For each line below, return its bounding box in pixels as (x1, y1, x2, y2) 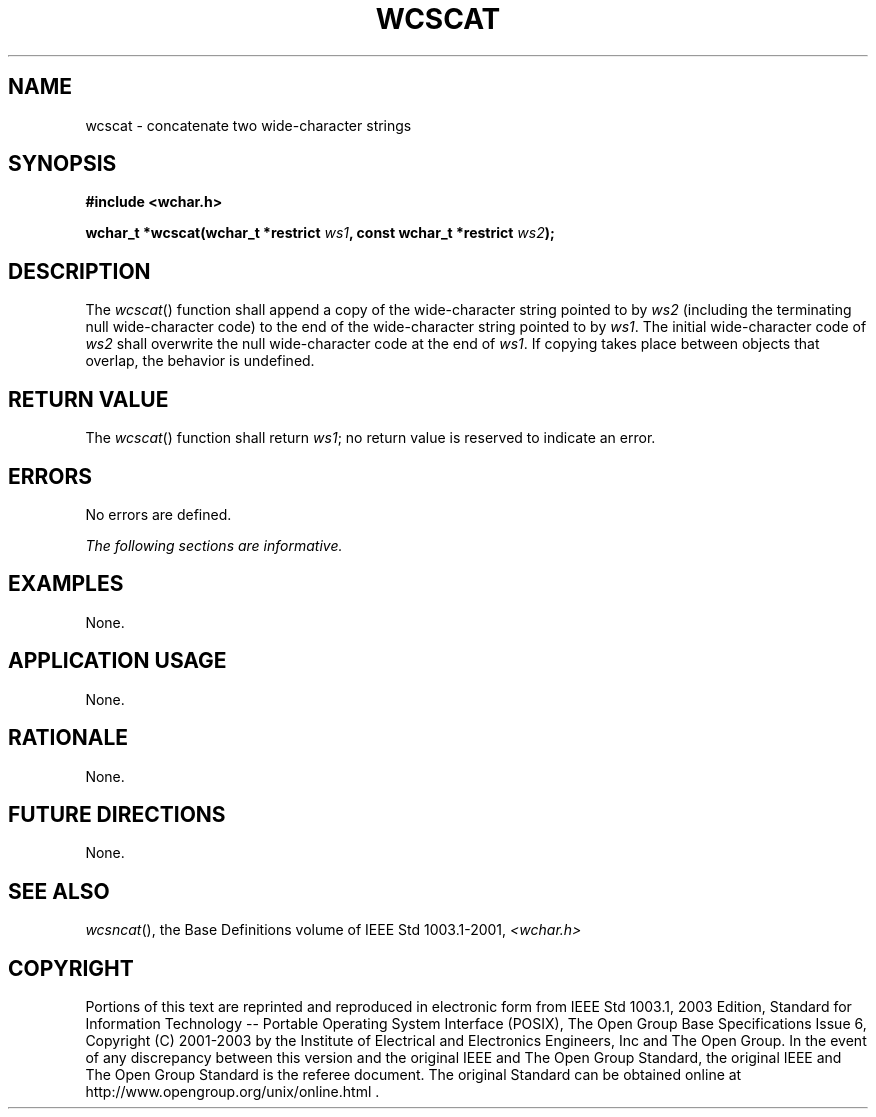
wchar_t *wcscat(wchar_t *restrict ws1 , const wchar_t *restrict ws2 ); (85, 224, 555, 242)
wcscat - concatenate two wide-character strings (85, 116, 412, 134)
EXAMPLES (8, 571, 124, 597)
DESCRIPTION (8, 258, 151, 284)
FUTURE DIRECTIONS (8, 801, 226, 827)
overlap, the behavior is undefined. (85, 352, 315, 370)
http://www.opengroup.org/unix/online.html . (85, 1083, 380, 1101)
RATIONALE (8, 725, 129, 751)
